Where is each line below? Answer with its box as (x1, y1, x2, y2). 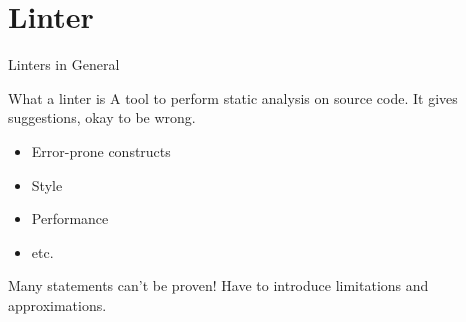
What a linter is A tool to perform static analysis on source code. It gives (8, 87, 458, 108)
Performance (31, 208, 109, 229)
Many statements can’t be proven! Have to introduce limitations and (8, 275, 429, 296)
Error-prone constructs (31, 140, 171, 161)
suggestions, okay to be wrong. (8, 107, 196, 128)
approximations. (8, 294, 107, 315)
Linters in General (8, 54, 120, 75)
